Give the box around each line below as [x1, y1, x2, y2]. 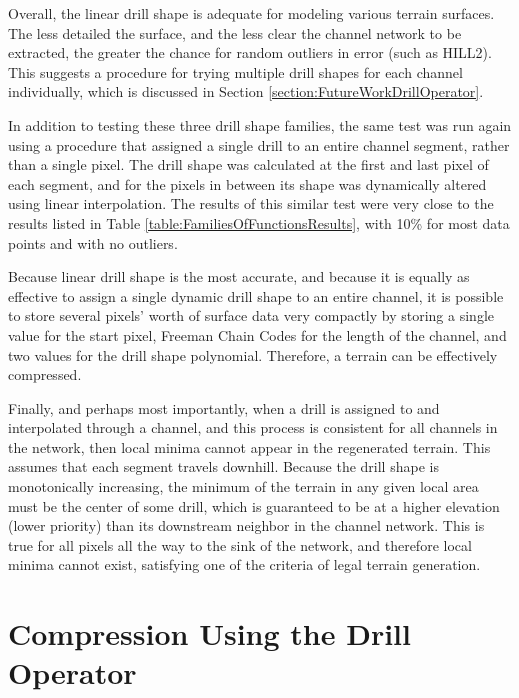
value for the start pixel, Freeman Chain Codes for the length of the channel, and [8, 324, 507, 345]
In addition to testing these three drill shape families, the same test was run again [8, 114, 512, 135]
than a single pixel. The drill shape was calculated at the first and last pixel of [8, 154, 489, 175]
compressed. [8, 364, 82, 385]
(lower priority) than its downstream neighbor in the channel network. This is [8, 515, 485, 536]
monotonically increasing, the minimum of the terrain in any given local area [8, 476, 479, 497]
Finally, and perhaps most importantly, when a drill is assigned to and [8, 397, 440, 418]
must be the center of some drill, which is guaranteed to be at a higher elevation [8, 495, 500, 516]
